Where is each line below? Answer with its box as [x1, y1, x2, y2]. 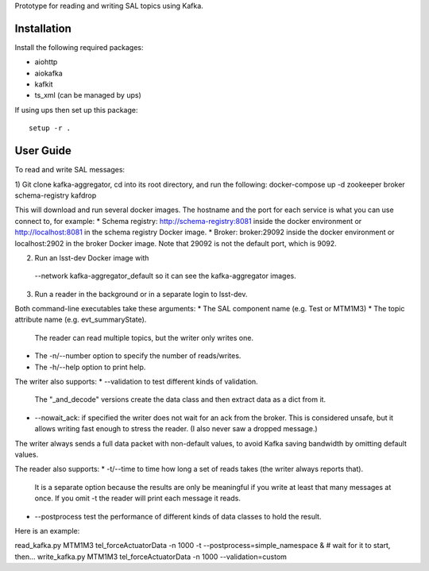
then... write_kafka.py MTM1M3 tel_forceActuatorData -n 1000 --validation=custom [14, 552, 288, 561]
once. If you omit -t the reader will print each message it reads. [34, 493, 242, 503]
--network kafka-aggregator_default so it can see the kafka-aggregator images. [34, 271, 297, 281]
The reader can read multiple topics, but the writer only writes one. [34, 333, 254, 342]
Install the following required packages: [14, 42, 144, 52]
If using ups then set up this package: [14, 105, 138, 114]
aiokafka [34, 68, 63, 78]
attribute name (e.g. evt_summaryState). [14, 314, 147, 325]
